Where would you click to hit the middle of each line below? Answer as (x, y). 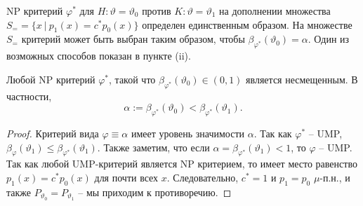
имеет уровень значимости (187, 133)
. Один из (329, 39)
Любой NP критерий (51, 79)
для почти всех (126, 177)
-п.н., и (335, 177)
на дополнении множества (275, 11)
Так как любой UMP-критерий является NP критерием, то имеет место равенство (182, 164)
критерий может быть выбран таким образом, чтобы (133, 39)
